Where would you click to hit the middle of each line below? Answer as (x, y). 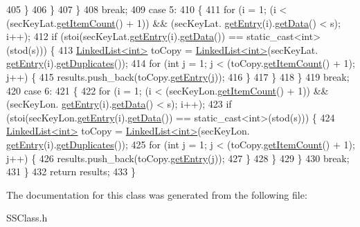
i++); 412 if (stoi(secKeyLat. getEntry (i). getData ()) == (125, 36)
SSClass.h (27, 218)
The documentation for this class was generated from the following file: (157, 194)
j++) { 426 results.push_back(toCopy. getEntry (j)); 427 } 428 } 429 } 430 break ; (178, 158)
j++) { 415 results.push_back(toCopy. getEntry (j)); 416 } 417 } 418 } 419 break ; (178, 76)
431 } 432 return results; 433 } (71, 171)
